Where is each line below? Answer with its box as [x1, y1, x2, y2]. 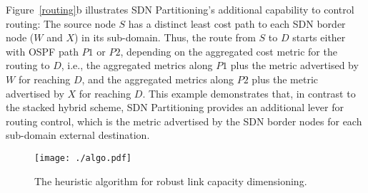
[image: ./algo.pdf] [34, 152, 132, 163]
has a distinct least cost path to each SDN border [128, 16, 346, 31]
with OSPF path [6, 43, 79, 58]
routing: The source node [6, 16, 116, 31]
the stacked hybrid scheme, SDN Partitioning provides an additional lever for [6, 100, 344, 115]
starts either [292, 30, 346, 45]
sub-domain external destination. [6, 127, 150, 142]
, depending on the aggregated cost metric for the [120, 43, 337, 58]
